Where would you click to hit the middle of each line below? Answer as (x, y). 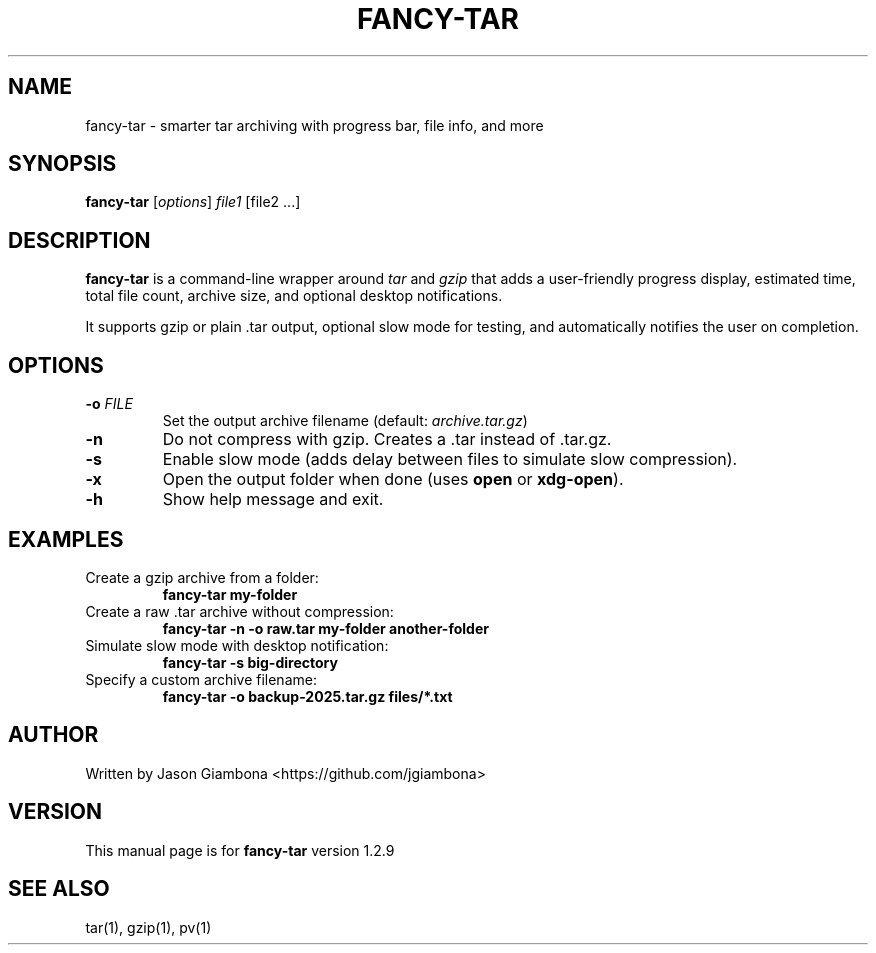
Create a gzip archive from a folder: (202, 577)
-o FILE (109, 404)
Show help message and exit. (273, 499)
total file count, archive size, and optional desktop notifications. (294, 296)
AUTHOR (53, 735)
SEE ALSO (59, 889)
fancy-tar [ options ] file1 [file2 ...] (193, 202)
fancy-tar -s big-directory (250, 662)
